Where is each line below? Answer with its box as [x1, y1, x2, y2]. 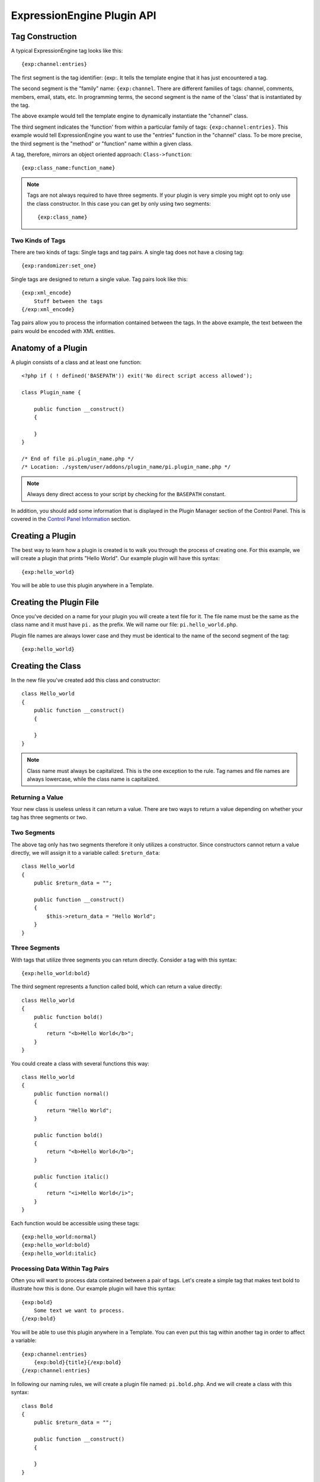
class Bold [21, 1403, 53, 1409]
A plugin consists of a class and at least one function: [11, 359, 142, 366]
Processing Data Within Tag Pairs [11, 1264, 109, 1273]
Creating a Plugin [11, 531, 76, 541]
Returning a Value [11, 793, 63, 801]
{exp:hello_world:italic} [21, 1250, 97, 1257]
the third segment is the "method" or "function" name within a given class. [11, 140, 193, 147]
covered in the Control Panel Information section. [11, 515, 131, 522]
